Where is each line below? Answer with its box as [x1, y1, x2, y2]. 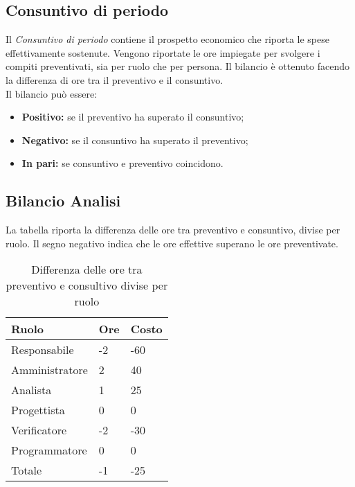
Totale [11, 462, 42, 479]
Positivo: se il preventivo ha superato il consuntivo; [21, 109, 244, 124]
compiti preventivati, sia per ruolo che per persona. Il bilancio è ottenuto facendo [6, 59, 349, 73]
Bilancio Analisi [6, 190, 121, 211]
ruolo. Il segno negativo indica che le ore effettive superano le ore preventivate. [6, 236, 338, 250]
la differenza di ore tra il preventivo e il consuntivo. [6, 72, 224, 87]
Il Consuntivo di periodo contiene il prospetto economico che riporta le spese [6, 32, 329, 46]
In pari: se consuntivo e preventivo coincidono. [21, 156, 224, 170]
